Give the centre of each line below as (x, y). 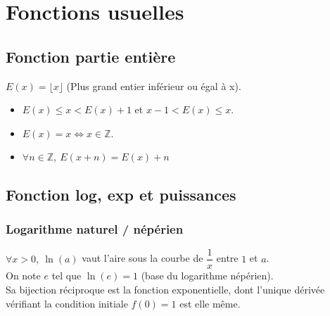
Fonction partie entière (91, 56)
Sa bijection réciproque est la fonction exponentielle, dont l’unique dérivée (165, 290)
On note (23, 276)
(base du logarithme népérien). (207, 276)
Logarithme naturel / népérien (95, 229)
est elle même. (210, 303)
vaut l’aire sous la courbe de (142, 258)
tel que (66, 276)
